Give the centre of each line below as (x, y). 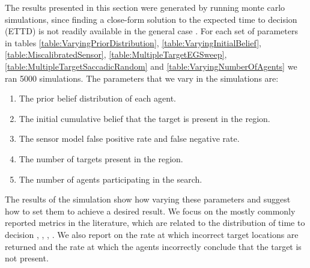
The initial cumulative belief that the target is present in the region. (144, 118)
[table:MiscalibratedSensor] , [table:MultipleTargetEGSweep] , (116, 54)
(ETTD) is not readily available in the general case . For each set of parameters (151, 31)
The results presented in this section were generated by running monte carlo (145, 7)
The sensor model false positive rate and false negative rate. (129, 139)
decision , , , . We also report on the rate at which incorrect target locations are (152, 234)
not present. (27, 258)
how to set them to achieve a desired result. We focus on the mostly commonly (150, 211)
